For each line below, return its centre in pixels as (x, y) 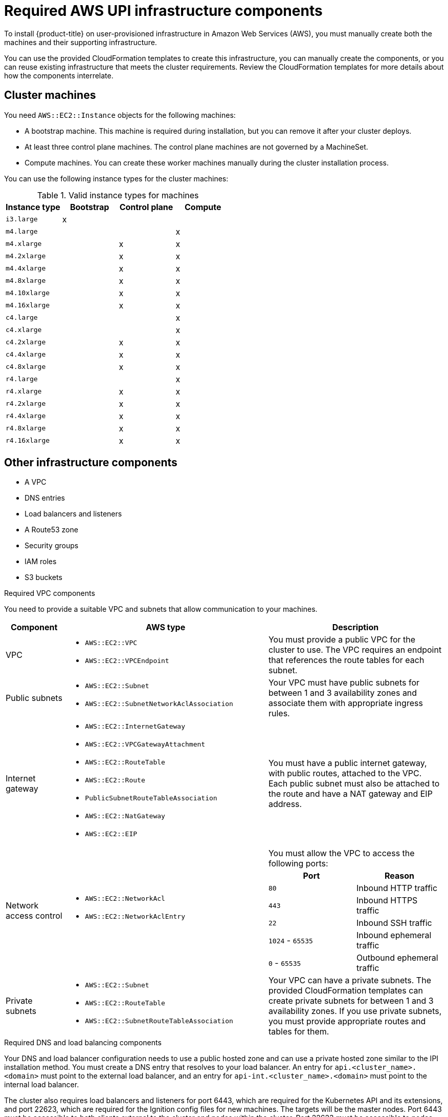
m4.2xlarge (26, 256)
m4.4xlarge (26, 268)
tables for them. (299, 1032)
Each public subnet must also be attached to (354, 783)
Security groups (52, 546)
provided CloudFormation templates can (346, 991)
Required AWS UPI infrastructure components (163, 11)
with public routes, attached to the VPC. (345, 773)
